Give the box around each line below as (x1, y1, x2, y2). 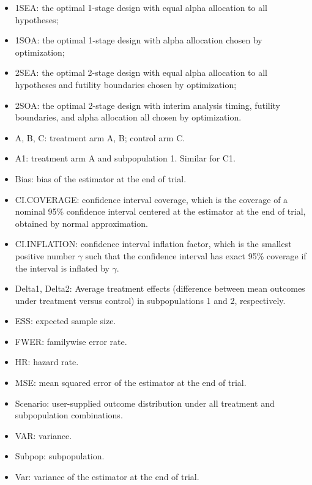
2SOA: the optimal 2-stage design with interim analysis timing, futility (15, 98, 280, 111)
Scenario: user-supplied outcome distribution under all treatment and (15, 396, 275, 409)
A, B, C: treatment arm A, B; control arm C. (15, 131, 185, 144)
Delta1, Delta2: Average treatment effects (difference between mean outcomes (15, 282, 305, 295)
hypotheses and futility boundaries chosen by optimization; (15, 78, 237, 91)
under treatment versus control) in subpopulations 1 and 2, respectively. (15, 294, 286, 306)
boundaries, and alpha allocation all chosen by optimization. (15, 111, 242, 124)
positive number (15, 249, 75, 262)
